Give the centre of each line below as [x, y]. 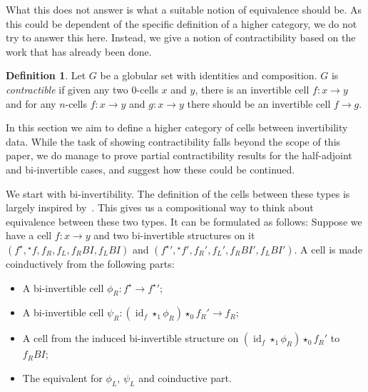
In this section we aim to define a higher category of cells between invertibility [177, 127]
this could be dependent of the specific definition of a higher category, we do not [182, 23]
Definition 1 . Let [46, 75]
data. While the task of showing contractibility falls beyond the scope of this [173, 141]
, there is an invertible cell [252, 89]
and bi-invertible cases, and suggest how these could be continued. [150, 169]
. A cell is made [328, 249]
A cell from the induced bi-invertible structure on [131, 338]
